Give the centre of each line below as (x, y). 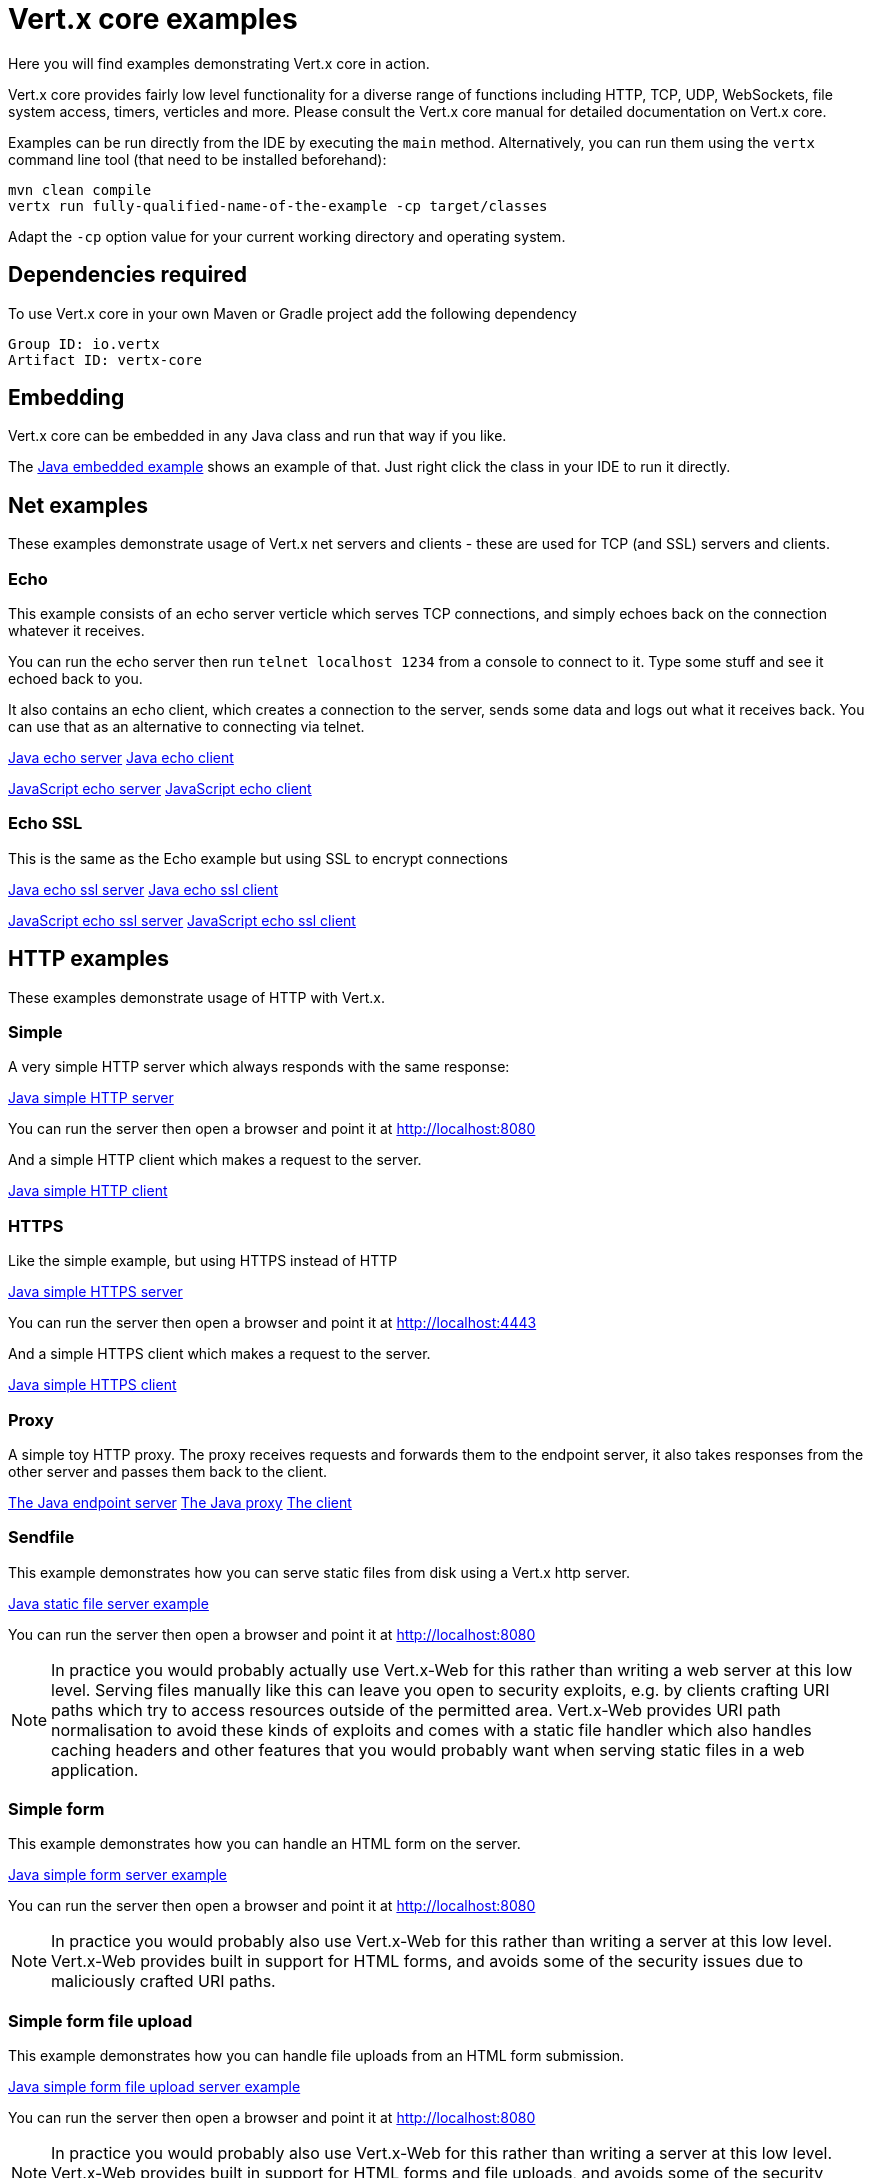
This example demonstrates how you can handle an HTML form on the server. (264, 1844)
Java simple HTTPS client (92, 1385)
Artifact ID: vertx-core (105, 359)
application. (95, 1769)
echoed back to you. (75, 679)
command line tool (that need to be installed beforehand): (197, 159)
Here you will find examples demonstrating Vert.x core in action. (219, 63)
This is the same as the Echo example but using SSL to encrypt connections (258, 858)
